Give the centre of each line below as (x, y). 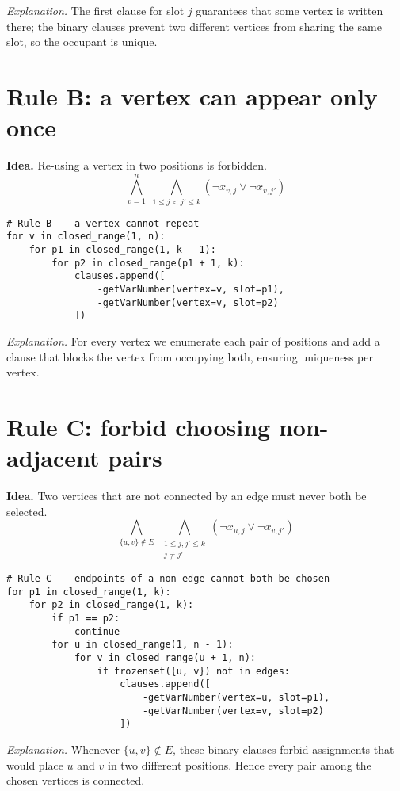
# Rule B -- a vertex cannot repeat (103, 223)
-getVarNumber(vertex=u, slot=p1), (236, 698)
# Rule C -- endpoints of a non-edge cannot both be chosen (168, 579)
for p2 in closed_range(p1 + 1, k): (148, 263)
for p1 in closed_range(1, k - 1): (122, 250)
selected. (27, 511)
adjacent (53, 458)
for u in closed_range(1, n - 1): (143, 645)
